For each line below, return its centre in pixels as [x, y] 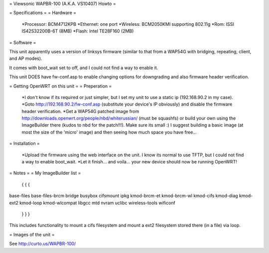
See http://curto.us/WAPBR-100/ [43, 244]
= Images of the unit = [32, 235]
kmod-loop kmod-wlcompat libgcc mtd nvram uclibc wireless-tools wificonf [97, 203]
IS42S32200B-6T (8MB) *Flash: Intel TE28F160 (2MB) [78, 31]
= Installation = [24, 143]
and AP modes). [26, 59]
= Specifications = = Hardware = [43, 13]
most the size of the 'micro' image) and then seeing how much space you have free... [109, 132]
